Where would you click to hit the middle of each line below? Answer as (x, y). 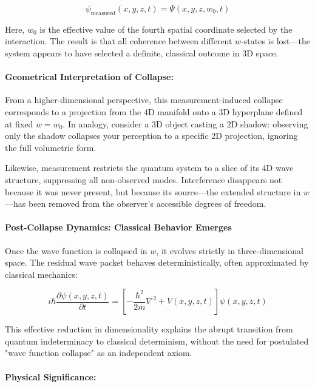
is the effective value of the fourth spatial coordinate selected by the (166, 29)
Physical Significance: (51, 376)
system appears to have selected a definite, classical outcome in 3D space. (142, 52)
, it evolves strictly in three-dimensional (230, 250)
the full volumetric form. (51, 147)
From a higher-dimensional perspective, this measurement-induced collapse (144, 100)
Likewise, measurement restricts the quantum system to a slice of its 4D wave (149, 168)
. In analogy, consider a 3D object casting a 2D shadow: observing (185, 123)
